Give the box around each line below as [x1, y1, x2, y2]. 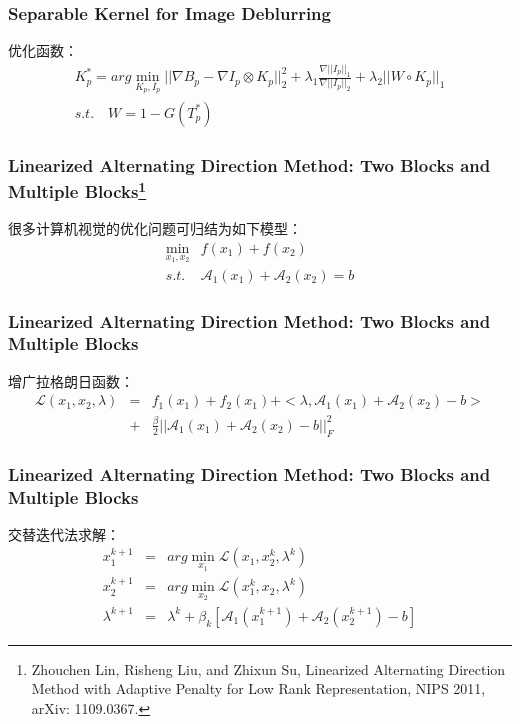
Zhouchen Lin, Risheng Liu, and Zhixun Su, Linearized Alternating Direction [31, 658, 506, 679]
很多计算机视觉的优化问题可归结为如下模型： [8, 218, 302, 239]
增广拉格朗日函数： [8, 370, 134, 391]
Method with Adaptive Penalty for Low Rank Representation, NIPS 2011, [31, 678, 486, 699]
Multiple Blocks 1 [8, 176, 147, 204]
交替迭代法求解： [8, 523, 120, 544]
